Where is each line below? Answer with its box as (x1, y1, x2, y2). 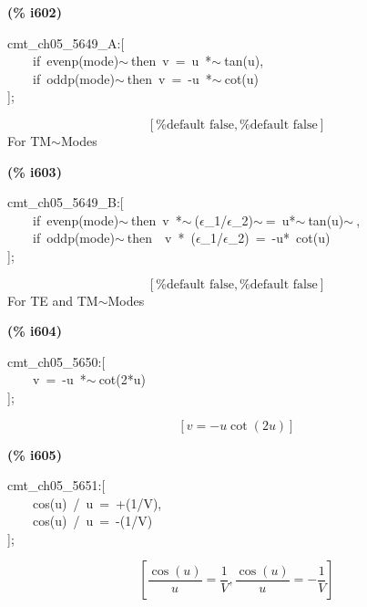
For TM (7, 131, 52, 150)
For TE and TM (7, 290, 98, 309)
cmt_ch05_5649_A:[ (7, 33, 125, 52)
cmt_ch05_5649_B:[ (7, 193, 124, 212)
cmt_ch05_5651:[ (7, 476, 106, 495)
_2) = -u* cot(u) (228, 228, 331, 247)
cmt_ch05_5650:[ (7, 351, 106, 371)
